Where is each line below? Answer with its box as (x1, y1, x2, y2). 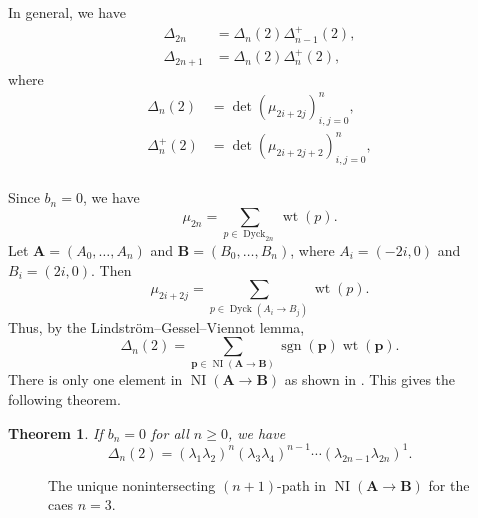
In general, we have (8, 2, 126, 22)
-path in (277, 474, 327, 495)
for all (151, 422, 189, 443)
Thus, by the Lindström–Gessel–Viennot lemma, (8, 316, 305, 337)
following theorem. (8, 389, 121, 410)
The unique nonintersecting (48, 474, 216, 495)
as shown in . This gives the (284, 369, 456, 390)
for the (428, 474, 470, 495)
